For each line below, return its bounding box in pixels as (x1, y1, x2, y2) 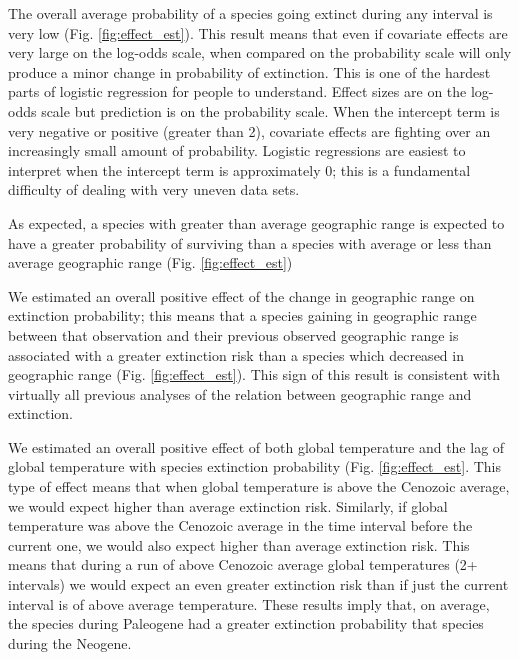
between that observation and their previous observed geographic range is (8, 324, 459, 345)
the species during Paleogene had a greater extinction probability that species (8, 613, 484, 634)
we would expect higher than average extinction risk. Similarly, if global (8, 495, 448, 516)
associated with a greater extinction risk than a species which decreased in (8, 344, 464, 365)
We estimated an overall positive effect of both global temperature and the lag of (8, 436, 505, 457)
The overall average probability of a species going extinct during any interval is (8, 3, 493, 23)
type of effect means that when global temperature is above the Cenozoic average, (8, 476, 510, 497)
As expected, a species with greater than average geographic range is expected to (8, 212, 505, 233)
